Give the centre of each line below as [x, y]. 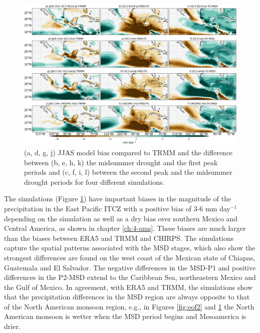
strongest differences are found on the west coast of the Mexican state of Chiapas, [130, 257]
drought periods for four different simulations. [94, 182]
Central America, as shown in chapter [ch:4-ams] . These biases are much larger [125, 228]
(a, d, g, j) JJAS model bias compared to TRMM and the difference [128, 152]
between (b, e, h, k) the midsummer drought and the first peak [121, 162]
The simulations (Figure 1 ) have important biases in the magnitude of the [118, 199]
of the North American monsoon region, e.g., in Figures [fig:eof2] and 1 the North [129, 306]
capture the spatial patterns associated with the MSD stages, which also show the [130, 248]
